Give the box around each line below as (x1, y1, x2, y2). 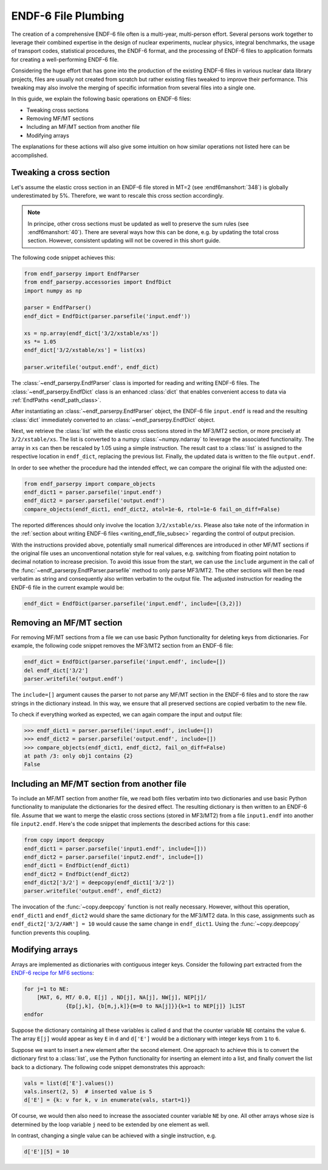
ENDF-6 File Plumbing (11, 9, 125, 22)
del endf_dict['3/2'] (24, 666, 89, 674)
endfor (24, 1011, 44, 1018)
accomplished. (11, 151, 49, 159)
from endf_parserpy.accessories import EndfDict (24, 279, 172, 286)
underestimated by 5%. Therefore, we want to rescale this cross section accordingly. (11, 192, 224, 199)
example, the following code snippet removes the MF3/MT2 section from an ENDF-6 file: (11, 642, 234, 649)
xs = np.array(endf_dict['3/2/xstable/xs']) (24, 330, 159, 337)
